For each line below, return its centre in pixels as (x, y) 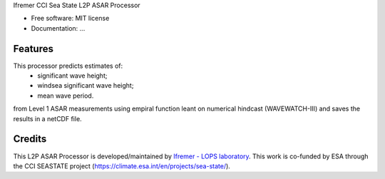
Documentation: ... (58, 28)
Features (33, 49)
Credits (30, 139)
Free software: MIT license (70, 19)
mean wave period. (66, 96)
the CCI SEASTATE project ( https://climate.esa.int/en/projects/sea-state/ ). (122, 166)
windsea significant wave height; (86, 86)
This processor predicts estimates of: (68, 66)
